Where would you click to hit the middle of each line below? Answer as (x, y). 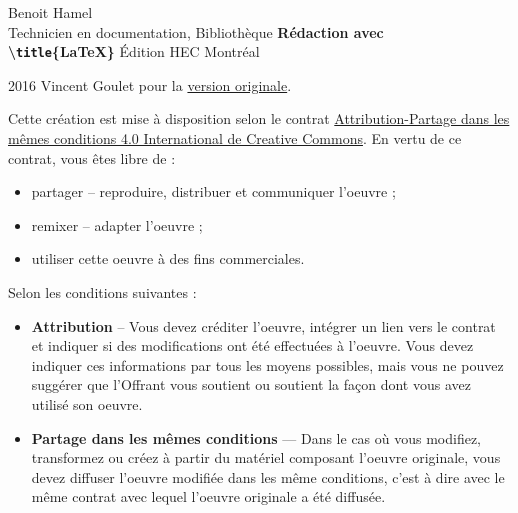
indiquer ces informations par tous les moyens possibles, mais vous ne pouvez (267, 364)
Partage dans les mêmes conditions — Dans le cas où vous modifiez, (256, 437)
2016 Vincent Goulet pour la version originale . (150, 84)
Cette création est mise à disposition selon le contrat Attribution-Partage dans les (259, 118)
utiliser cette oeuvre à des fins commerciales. (168, 258)
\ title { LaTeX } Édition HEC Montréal (134, 51)
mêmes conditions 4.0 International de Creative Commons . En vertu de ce (235, 138)
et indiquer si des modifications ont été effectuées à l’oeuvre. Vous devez (252, 345)
